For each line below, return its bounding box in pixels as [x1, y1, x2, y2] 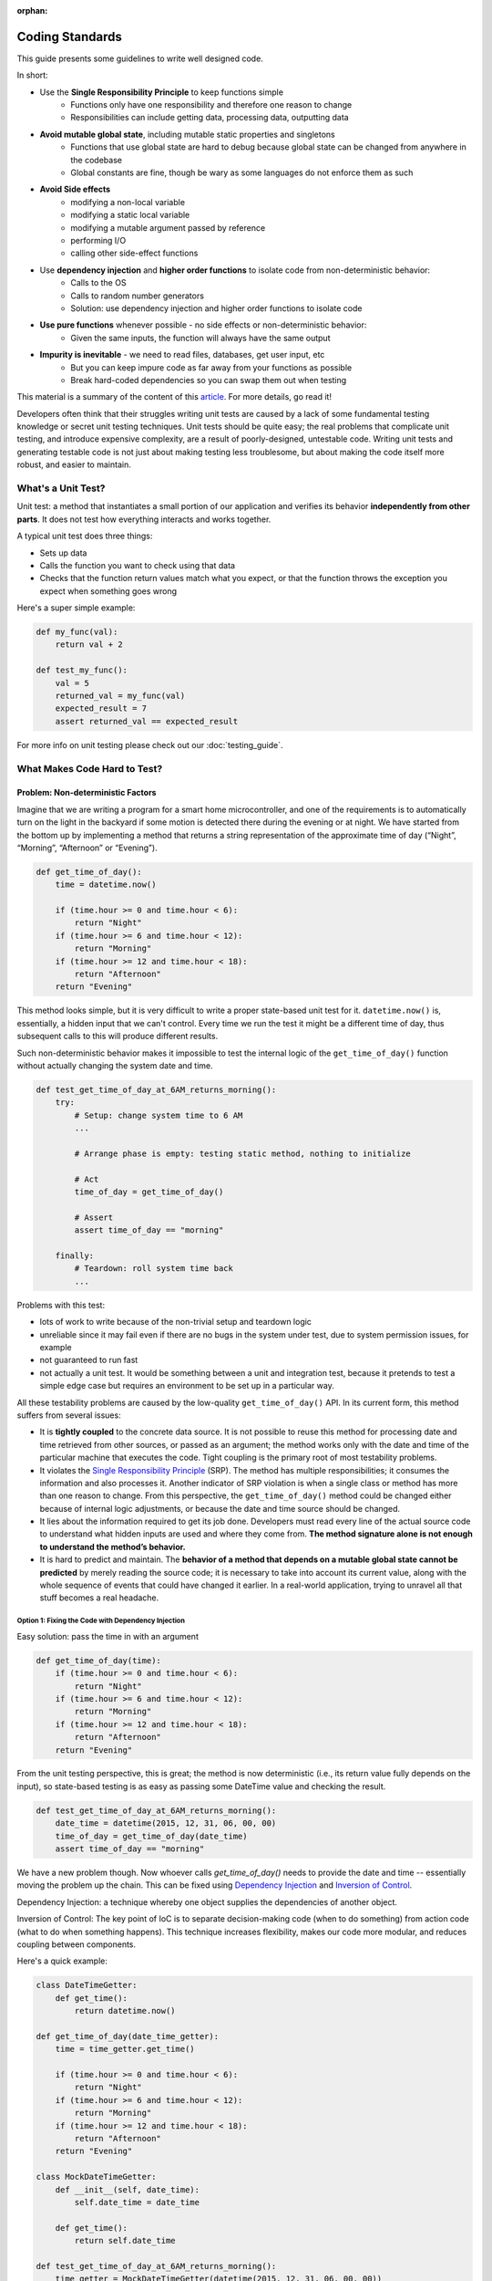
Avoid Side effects [39, 183, 111, 195]
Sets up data [39, 547, 87, 558]
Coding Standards [16, 28, 122, 45]
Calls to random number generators [70, 290, 205, 301]
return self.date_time [74, 2235, 177, 2246]
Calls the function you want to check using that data [39, 559, 236, 570]
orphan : [16, 5, 48, 16]
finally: [55, 1251, 95, 1261]
